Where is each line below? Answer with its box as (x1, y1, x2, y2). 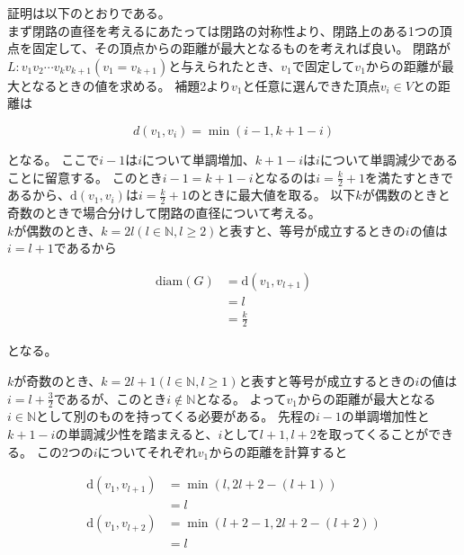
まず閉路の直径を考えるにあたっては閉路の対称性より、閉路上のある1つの (7, 21, 440, 40)
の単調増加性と (341, 407, 430, 425)
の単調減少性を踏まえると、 (55, 425, 219, 443)
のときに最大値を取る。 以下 (187, 185, 356, 204)
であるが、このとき (53, 389, 167, 407)
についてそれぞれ (97, 442, 198, 461)
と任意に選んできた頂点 (242, 76, 380, 94)
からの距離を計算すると (209, 442, 348, 461)
